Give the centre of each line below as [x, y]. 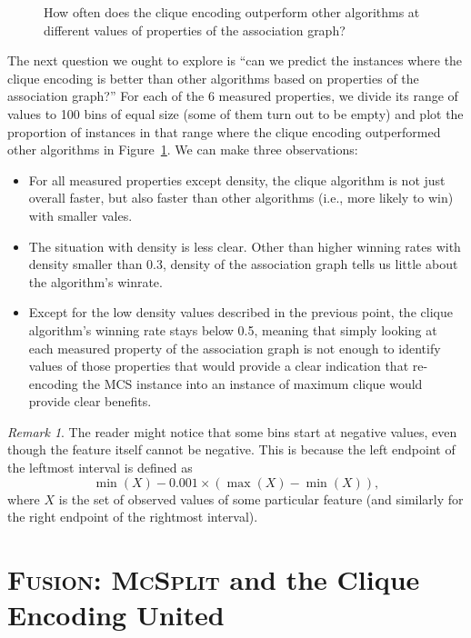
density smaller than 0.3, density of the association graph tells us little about [243, 264]
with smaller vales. [80, 215]
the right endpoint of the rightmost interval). [133, 517]
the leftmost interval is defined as [100, 468]
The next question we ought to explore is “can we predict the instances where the [235, 60]
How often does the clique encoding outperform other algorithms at [232, 12]
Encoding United [116, 615]
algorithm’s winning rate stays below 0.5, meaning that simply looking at [233, 329]
